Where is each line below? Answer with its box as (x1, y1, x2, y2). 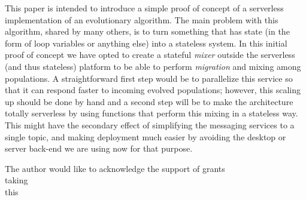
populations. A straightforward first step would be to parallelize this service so (5, 72, 293, 84)
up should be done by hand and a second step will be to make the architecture (5, 95, 293, 107)
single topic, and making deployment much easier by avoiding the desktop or (5, 130, 286, 143)
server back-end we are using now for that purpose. (5, 142, 193, 155)
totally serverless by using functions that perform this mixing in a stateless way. (5, 107, 298, 119)
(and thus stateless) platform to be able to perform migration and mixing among (5, 60, 301, 72)
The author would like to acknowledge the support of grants (5, 162, 225, 174)
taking (5, 174, 28, 186)
